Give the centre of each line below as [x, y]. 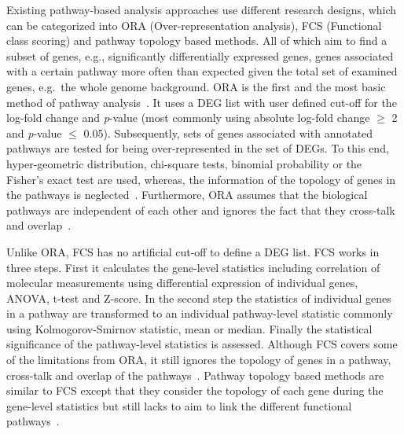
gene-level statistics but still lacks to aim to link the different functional [179, 405]
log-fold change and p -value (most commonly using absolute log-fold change [188, 118]
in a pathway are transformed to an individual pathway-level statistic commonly [200, 313]
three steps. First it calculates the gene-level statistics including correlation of [193, 267]
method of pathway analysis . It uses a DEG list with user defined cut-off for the [202, 102]
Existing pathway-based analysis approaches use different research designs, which [202, 9]
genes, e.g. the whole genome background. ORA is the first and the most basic [196, 86]
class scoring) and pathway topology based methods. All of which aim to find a [197, 40]
